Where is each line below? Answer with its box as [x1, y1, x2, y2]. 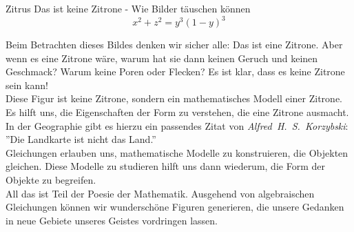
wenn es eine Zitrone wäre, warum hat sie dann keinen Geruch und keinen [6, 50, 318, 65]
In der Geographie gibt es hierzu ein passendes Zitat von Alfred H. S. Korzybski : [6, 118, 348, 133]
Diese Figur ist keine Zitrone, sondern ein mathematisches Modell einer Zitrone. [6, 91, 343, 106]
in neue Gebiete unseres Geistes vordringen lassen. [6, 213, 218, 227]
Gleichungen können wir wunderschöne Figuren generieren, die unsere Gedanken [6, 200, 344, 214]
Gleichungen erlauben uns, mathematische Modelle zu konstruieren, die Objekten [6, 145, 348, 159]
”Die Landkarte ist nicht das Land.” [6, 132, 156, 146]
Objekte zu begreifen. [6, 173, 96, 187]
